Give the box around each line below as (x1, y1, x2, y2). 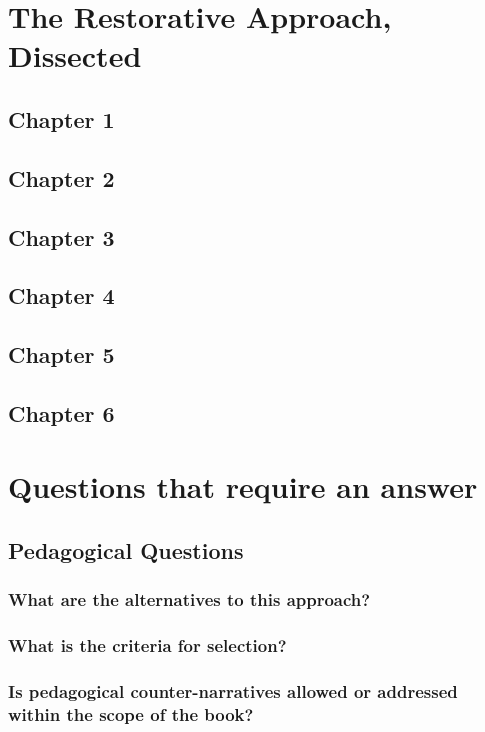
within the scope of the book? (8, 701, 254, 726)
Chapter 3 (8, 221, 115, 252)
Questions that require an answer (8, 466, 478, 507)
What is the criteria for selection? (8, 633, 287, 658)
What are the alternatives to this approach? (8, 587, 371, 612)
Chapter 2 (8, 162, 115, 193)
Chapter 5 (8, 339, 115, 370)
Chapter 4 (8, 280, 115, 311)
